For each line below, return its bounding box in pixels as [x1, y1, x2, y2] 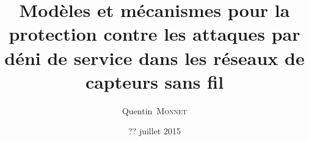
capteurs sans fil [85, 69, 224, 94]
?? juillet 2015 [128, 125, 181, 137]
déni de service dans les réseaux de [4, 45, 305, 70]
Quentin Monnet [122, 104, 187, 117]
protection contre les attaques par [9, 21, 300, 46]
